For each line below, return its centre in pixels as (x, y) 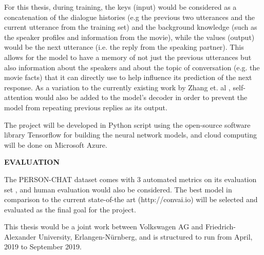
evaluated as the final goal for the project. (70, 209)
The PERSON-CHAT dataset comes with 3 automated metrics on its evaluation (130, 179)
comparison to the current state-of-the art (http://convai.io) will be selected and (131, 199)
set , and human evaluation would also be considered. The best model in (118, 189)
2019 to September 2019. (43, 247)
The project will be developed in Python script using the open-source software (127, 124)
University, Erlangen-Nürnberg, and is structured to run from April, (145, 236)
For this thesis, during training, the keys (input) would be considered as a (120, 7)
